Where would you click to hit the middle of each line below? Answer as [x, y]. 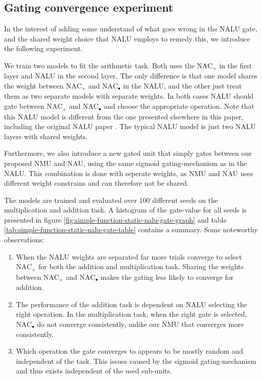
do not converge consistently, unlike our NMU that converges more [140, 324]
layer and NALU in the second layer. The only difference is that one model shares [131, 76]
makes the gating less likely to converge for [167, 277]
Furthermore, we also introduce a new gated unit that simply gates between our [128, 153]
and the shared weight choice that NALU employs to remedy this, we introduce [127, 38]
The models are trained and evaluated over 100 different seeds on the [111, 200]
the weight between [34, 86]
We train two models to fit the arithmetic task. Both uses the [99, 65]
